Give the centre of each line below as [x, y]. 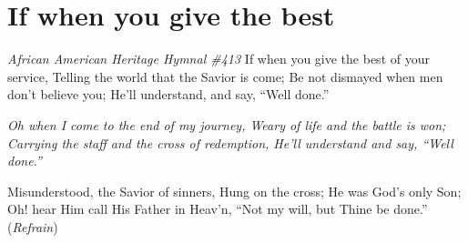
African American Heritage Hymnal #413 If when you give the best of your [219, 59]
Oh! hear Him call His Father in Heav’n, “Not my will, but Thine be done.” [218, 209]
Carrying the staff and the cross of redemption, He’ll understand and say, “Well [230, 142]
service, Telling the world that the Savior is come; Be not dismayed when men [225, 76]
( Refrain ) [33, 226]
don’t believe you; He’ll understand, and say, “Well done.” [168, 94]
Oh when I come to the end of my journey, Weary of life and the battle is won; [227, 124]
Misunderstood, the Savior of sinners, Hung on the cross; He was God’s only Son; [234, 191]
